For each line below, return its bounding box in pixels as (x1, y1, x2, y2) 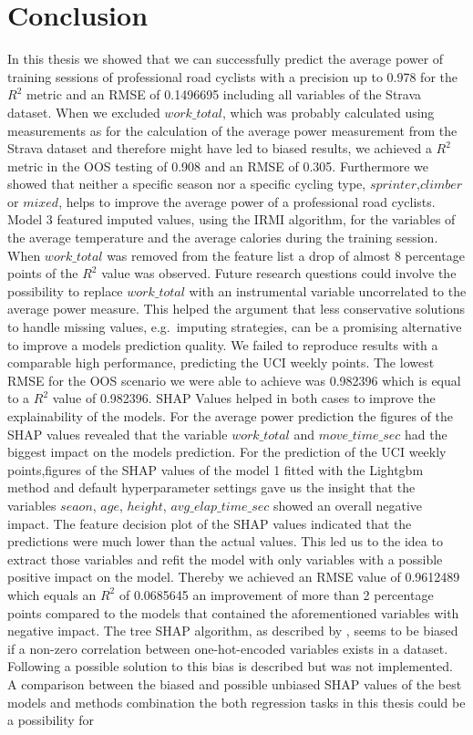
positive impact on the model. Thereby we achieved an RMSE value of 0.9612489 (7, 567, 460, 586)
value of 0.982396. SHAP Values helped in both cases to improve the (52, 388, 436, 408)
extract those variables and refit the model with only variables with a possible (7, 549, 443, 568)
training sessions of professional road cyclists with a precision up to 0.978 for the (7, 67, 458, 86)
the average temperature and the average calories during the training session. (7, 228, 438, 247)
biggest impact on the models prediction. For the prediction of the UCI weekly (7, 442, 447, 461)
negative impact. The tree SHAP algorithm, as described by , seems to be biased (7, 621, 458, 640)
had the (405, 424, 447, 443)
